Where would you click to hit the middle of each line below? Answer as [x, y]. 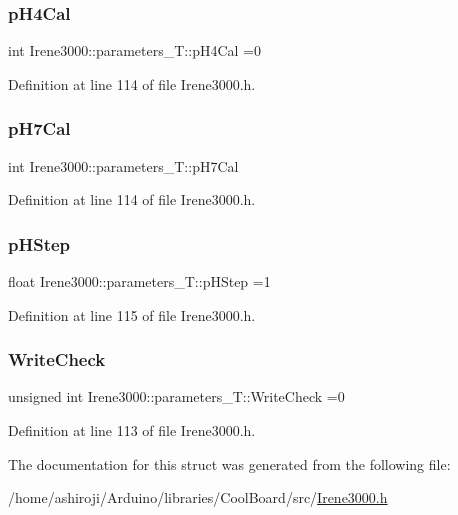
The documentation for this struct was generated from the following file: [229, 463]
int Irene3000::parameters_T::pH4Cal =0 [134, 50]
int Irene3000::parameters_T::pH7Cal [123, 165]
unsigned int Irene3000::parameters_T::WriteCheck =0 [176, 396]
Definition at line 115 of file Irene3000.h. [132, 314]
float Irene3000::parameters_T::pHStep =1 [139, 281]
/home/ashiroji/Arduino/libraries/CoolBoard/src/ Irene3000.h [198, 497]
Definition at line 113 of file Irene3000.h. [132, 430]
